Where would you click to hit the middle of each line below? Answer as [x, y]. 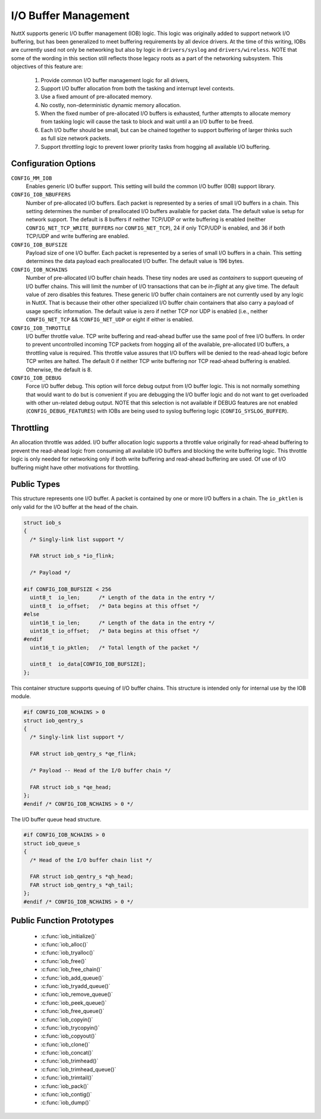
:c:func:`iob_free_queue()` [73, 1011]
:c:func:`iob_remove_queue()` [77, 995]
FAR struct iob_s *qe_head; [71, 787]
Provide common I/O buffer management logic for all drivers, [115, 80]
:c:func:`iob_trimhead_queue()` [78, 1069]
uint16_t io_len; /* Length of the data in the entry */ [122, 623]
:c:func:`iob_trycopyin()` [70, 1027]
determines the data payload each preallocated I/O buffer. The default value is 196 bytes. [135, 261]
